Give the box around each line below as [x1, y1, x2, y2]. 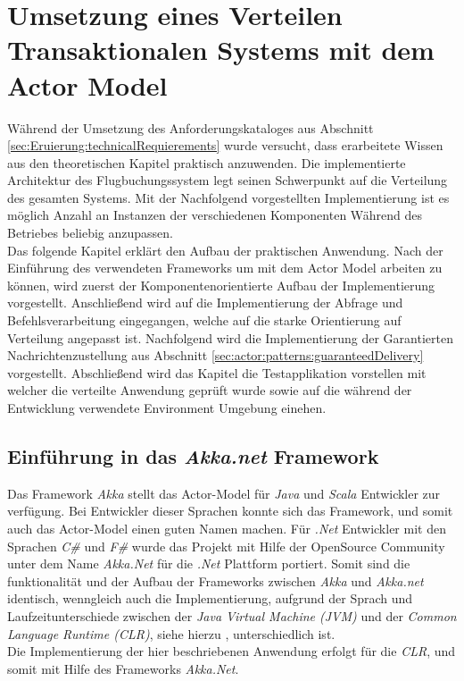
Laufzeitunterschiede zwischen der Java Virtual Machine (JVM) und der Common [7, 606, 457, 625]
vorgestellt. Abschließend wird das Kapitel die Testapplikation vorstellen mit [7, 363, 427, 382]
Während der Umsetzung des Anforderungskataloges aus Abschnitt [7, 118, 374, 137]
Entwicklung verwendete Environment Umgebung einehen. [7, 399, 327, 416]
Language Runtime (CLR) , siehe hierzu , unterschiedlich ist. [7, 624, 336, 643]
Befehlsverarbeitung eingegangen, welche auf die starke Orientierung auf [7, 311, 402, 330]
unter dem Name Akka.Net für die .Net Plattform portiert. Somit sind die [7, 554, 410, 573]
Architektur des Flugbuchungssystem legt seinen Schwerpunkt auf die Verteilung [7, 171, 448, 189]
